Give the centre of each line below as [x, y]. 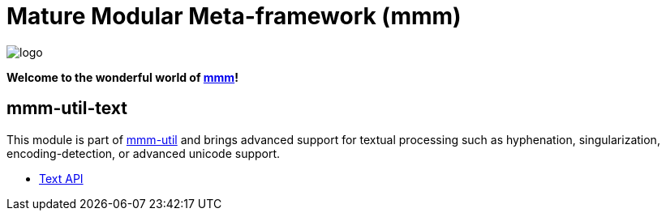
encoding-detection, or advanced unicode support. [144, 153]
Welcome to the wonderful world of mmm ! [122, 77]
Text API [61, 178]
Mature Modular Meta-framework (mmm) [234, 16]
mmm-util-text [67, 108]
